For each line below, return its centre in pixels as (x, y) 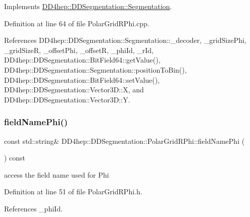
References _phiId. (33, 208)
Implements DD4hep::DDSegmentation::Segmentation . (88, 6)
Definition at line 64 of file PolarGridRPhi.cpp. (77, 23)
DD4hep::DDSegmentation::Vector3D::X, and (74, 90)
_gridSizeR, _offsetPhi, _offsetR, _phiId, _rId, (79, 50)
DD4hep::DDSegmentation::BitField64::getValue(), (82, 60)
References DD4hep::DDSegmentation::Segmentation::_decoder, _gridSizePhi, (125, 40)
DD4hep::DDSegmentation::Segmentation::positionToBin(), (95, 69)
